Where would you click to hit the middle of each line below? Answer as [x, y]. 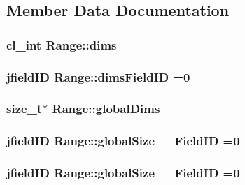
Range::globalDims [106, 109]
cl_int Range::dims [62, 44]
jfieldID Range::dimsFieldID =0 [98, 76]
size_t [24, 109]
